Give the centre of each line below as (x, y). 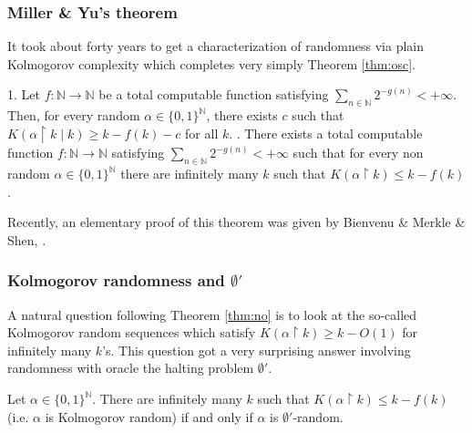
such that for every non (358, 153)
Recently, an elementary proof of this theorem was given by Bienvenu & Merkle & (236, 222)
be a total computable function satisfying (214, 94)
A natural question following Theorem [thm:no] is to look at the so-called (212, 314)
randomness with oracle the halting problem (131, 368)
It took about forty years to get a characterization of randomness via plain (215, 46)
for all (202, 133)
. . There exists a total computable (326, 133)
